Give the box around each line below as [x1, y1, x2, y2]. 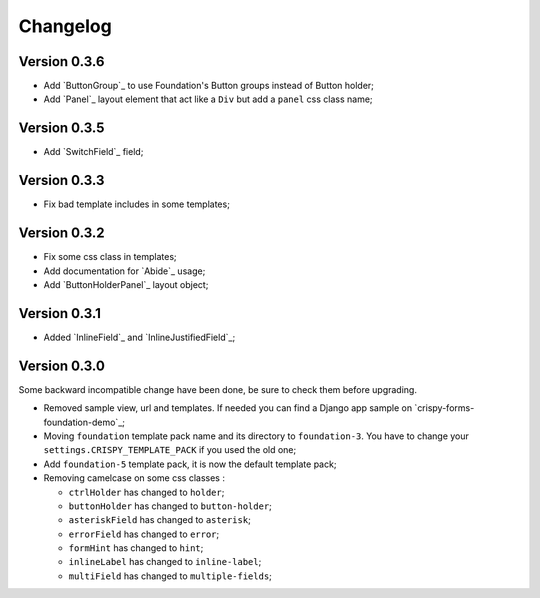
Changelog [18, 15, 112, 37]
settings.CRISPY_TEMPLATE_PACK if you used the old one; [43, 444, 297, 456]
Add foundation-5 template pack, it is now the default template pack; [43, 458, 337, 470]
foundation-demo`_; [43, 416, 125, 428]
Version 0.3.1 [18, 305, 102, 322]
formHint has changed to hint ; [68, 542, 204, 554]
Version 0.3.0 [18, 357, 105, 374]
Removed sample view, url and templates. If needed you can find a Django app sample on [43, 402, 413, 414]
